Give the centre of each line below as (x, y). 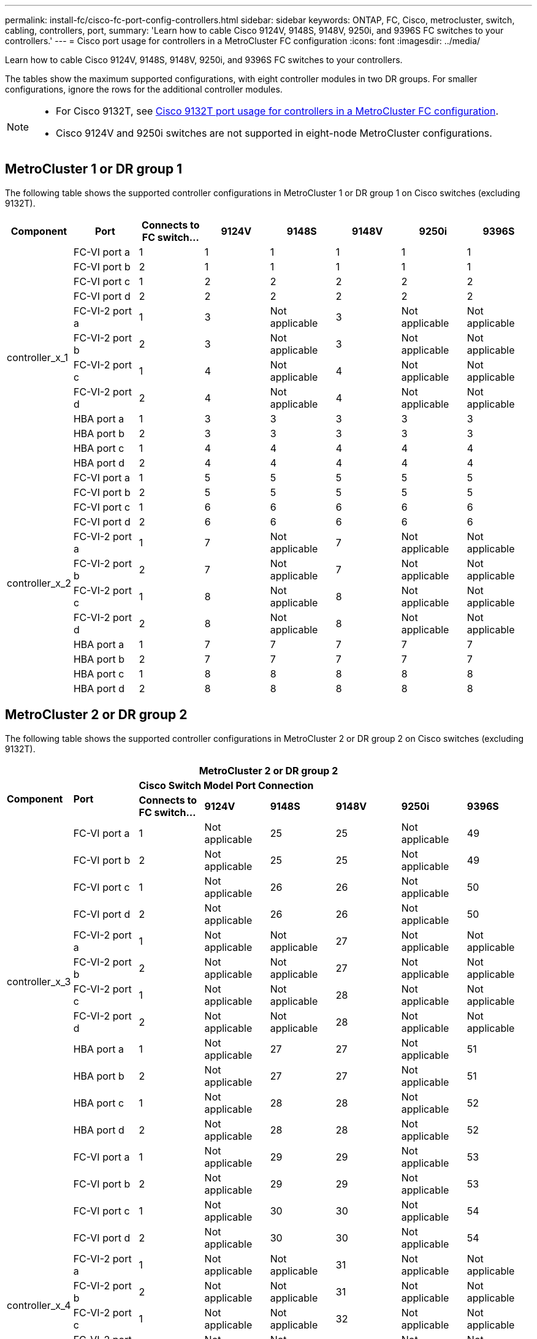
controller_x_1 (37, 357)
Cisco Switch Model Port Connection (226, 785)
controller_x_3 (39, 981)
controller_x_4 (39, 1305)
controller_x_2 (39, 583)
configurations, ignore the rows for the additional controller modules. (144, 89)
